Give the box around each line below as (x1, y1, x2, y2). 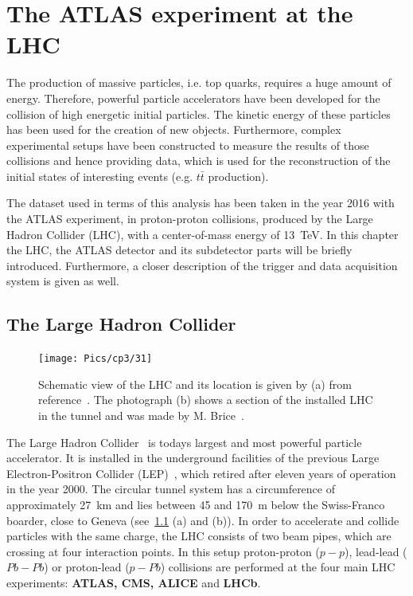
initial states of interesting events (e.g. (6, 167, 193, 184)
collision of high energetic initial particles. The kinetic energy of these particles (6, 105, 391, 122)
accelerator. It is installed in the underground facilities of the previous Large (6, 449, 380, 466)
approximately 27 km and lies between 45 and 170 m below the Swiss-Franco (6, 496, 385, 513)
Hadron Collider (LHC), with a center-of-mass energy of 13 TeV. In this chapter (6, 225, 399, 242)
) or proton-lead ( (44, 559, 130, 575)
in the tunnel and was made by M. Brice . (38, 407, 244, 424)
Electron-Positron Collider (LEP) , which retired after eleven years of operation (6, 465, 396, 481)
